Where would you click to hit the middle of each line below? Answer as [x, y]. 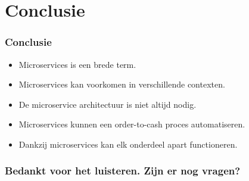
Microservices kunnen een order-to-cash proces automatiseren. [132, 124]
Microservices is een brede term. [77, 64]
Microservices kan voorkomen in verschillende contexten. [122, 84]
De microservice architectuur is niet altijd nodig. [108, 104]
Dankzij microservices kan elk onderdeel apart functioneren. [128, 144]
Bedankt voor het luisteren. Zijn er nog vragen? [123, 171]
